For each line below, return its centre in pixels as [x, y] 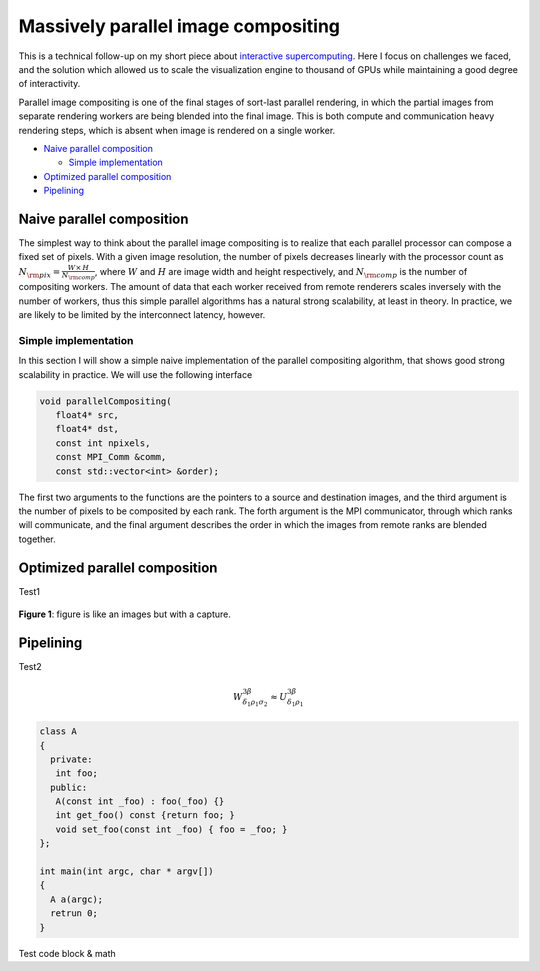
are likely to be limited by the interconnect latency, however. [142, 315]
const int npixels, [103, 443]
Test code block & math [67, 953]
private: [71, 759]
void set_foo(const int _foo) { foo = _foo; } [171, 829]
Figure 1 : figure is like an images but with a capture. [125, 614]
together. [37, 539]
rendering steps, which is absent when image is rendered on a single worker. [177, 130]
